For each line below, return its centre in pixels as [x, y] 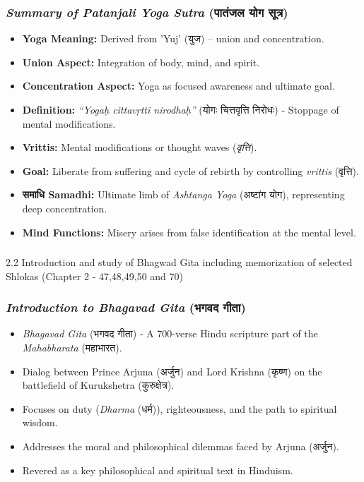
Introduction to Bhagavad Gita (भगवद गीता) [126, 307]
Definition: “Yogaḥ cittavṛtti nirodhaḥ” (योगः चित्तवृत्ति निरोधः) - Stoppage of [181, 109]
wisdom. [40, 422]
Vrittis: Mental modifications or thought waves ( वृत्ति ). [140, 147]
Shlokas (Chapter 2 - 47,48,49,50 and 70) [94, 276]
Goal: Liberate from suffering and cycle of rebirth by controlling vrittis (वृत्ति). [190, 170]
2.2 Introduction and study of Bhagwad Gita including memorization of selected [179, 262]
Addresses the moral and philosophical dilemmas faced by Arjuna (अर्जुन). [181, 446]
